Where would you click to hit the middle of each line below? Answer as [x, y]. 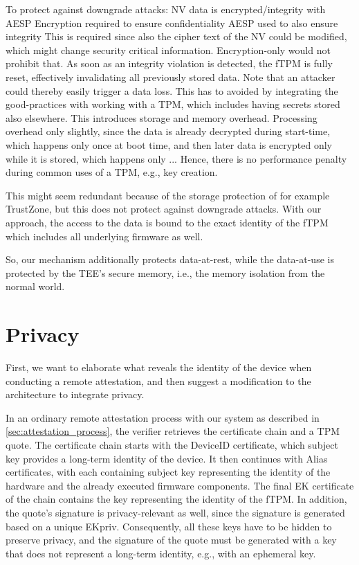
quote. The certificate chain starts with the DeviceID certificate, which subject [172, 444]
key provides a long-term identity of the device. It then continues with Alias [167, 458]
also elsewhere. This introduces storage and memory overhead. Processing [162, 117]
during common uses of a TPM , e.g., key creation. [112, 172]
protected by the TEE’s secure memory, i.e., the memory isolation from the [165, 272]
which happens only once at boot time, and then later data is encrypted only [169, 144]
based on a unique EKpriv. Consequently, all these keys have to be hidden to [169, 526]
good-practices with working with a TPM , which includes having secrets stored [173, 104]
